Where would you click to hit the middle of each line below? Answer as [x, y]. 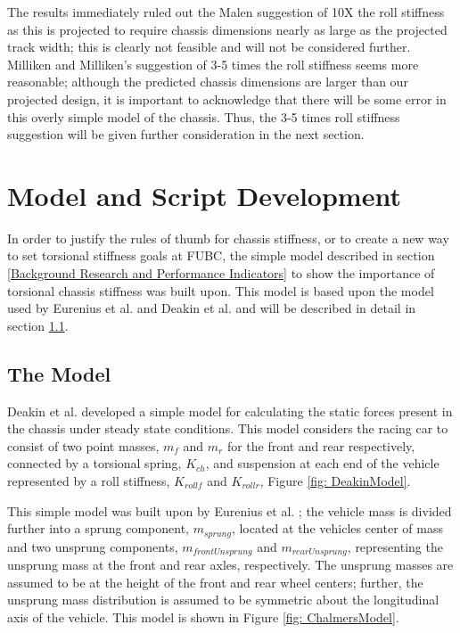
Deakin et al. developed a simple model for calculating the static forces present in [230, 411]
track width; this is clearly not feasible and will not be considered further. [209, 47]
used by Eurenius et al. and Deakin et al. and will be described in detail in [212, 308]
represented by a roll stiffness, [89, 481]
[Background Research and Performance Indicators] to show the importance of [221, 273]
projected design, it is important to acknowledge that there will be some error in [227, 99]
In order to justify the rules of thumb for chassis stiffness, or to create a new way [228, 238]
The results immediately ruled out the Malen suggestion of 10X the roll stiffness [226, 12]
